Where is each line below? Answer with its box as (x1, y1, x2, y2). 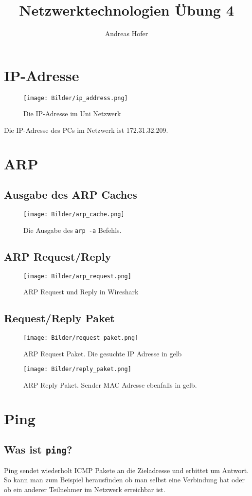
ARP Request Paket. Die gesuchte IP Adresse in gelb (23, 348, 182, 358)
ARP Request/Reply (4, 248, 111, 264)
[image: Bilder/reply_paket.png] (23, 366, 131, 373)
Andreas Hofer (105, 28, 148, 39)
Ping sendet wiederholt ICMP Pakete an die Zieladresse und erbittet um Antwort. (4, 465, 249, 475)
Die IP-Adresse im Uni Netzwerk (23, 108, 121, 119)
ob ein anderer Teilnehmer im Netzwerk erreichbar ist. (4, 484, 165, 494)
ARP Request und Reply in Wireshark (23, 287, 139, 297)
